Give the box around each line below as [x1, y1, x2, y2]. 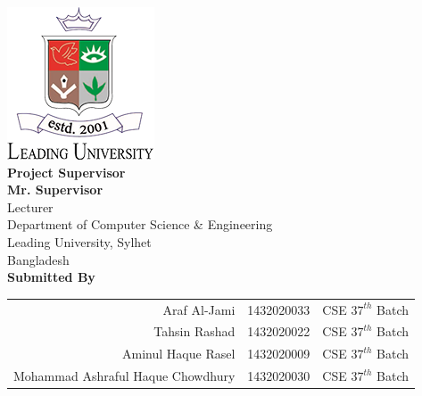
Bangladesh [7, 250, 70, 268]
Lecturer [7, 197, 54, 216]
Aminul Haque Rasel [122, 344, 236, 363]
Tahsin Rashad [153, 322, 236, 341]
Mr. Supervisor [7, 180, 103, 199]
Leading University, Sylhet [7, 232, 152, 251]
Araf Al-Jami [162, 300, 236, 318]
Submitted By [7, 268, 95, 286]
